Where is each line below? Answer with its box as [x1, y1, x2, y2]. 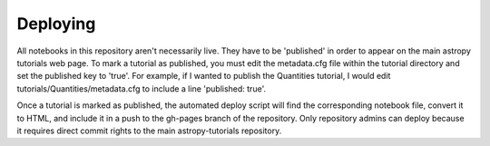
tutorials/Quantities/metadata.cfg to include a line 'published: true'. [16, 83, 267, 94]
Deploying [16, 14, 96, 34]
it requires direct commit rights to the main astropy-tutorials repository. [16, 125, 282, 136]
